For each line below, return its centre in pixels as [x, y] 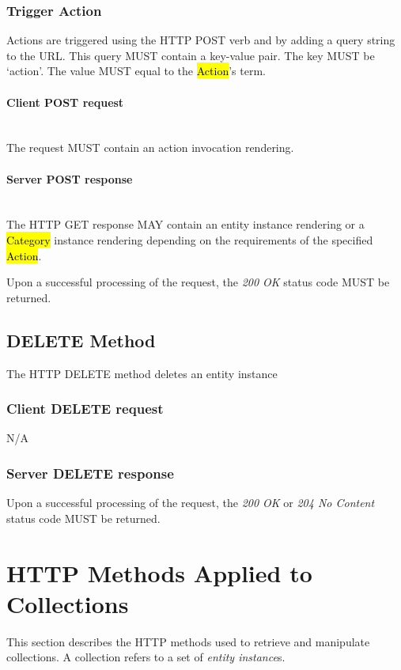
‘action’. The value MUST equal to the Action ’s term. [136, 71]
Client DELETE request [85, 409]
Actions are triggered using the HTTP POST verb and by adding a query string [201, 40]
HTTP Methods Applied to [159, 572]
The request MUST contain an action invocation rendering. [150, 148]
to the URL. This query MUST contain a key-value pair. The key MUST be [191, 55]
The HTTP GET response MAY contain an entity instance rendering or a [185, 224]
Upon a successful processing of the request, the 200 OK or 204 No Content [191, 503]
